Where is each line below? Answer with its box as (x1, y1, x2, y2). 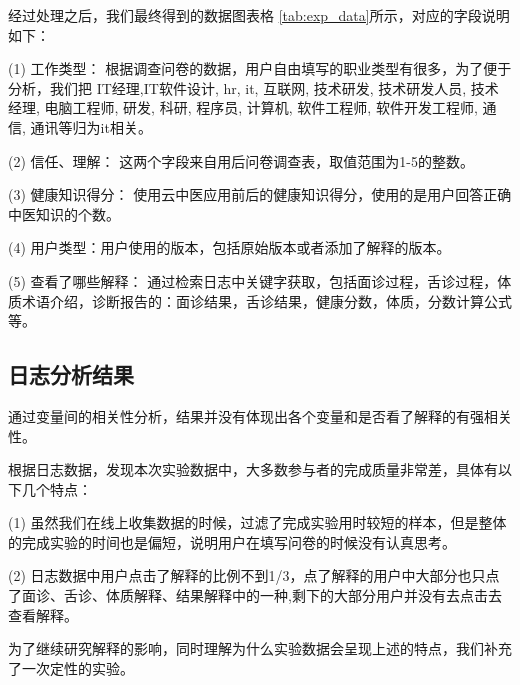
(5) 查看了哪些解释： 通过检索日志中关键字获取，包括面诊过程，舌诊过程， (8, 270, 498, 291)
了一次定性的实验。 (8, 657, 134, 678)
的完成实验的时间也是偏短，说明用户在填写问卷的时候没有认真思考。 (8, 531, 456, 552)
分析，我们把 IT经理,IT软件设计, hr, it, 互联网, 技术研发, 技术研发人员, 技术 (8, 77, 499, 98)
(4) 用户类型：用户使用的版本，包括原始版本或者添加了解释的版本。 (8, 237, 451, 258)
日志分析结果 (8, 359, 134, 390)
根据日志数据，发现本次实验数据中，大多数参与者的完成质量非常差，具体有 (8, 459, 498, 480)
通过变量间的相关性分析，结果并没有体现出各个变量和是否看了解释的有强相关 (8, 405, 512, 426)
